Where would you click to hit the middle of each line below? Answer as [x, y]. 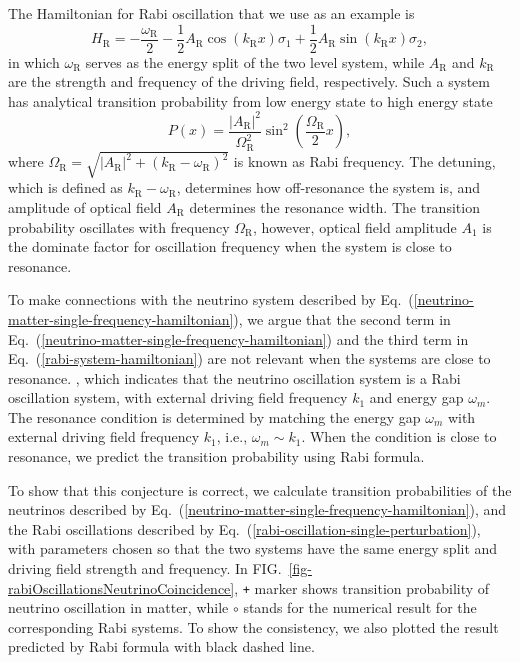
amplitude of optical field [85, 206]
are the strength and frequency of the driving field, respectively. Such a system [249, 81]
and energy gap [416, 397]
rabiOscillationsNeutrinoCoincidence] [121, 587]
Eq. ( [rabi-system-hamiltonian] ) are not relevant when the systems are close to [249, 358]
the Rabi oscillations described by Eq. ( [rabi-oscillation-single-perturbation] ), [244, 528]
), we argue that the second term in [342, 318]
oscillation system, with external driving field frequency [178, 397]
